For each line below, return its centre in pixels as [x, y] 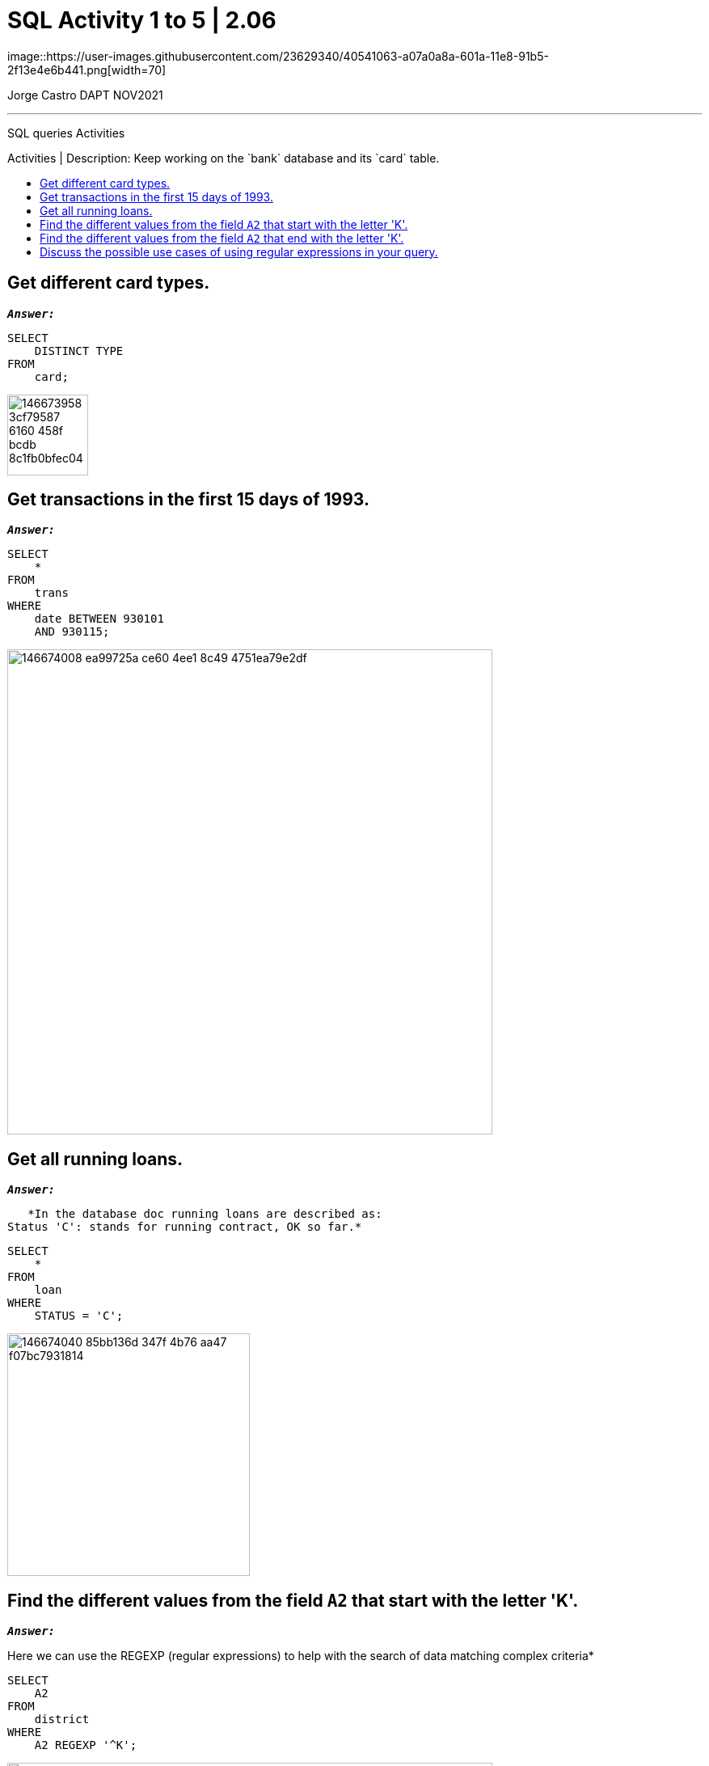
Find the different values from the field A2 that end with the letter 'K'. [222, 238]
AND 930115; [72, 632]
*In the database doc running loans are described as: [205, 1214]
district [62, 1720]
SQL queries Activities [66, 133]
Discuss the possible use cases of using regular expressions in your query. [239, 251]
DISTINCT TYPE [79, 351]
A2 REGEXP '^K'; [86, 1745]
